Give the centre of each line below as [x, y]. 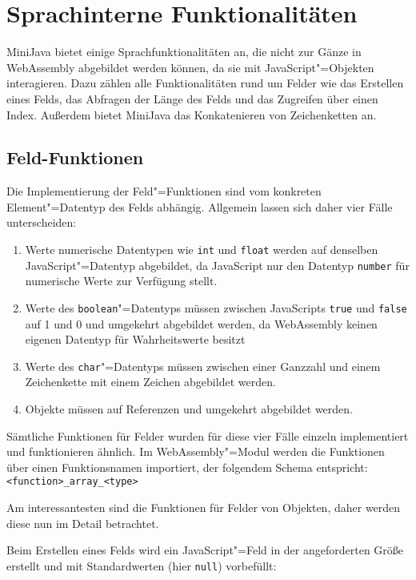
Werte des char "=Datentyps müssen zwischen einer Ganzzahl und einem [203, 366]
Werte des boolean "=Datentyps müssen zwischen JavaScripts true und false [216, 307]
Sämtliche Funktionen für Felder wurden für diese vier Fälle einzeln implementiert [208, 435]
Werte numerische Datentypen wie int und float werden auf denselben [202, 250]
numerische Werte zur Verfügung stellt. [121, 281]
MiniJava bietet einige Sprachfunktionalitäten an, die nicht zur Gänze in [184, 52]
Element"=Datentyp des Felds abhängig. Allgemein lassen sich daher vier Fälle [200, 206]
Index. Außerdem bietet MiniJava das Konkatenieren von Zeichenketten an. [192, 114]
